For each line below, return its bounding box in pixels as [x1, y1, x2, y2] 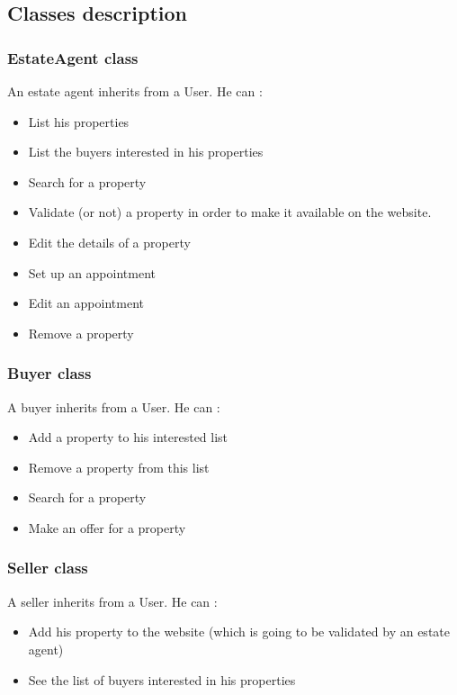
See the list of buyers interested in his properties [28, 670, 296, 689]
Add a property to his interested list [28, 428, 228, 447]
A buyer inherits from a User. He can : [7, 397, 220, 416]
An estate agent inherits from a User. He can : [7, 82, 263, 100]
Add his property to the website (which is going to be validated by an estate [28, 622, 450, 641]
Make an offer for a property [28, 518, 186, 537]
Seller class [7, 556, 88, 579]
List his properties [28, 112, 130, 131]
